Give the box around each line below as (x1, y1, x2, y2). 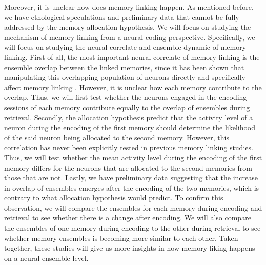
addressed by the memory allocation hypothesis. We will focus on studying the (4, 22, 251, 32)
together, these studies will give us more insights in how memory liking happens (4, 242, 255, 253)
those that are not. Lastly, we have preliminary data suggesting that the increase (4, 172, 258, 183)
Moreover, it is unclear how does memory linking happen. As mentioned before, (4, 2, 254, 12)
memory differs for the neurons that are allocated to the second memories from (4, 162, 252, 173)
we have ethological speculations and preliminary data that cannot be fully (4, 11, 239, 22)
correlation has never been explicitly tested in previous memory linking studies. (4, 142, 253, 153)
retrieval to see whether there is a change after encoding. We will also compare (4, 212, 251, 223)
